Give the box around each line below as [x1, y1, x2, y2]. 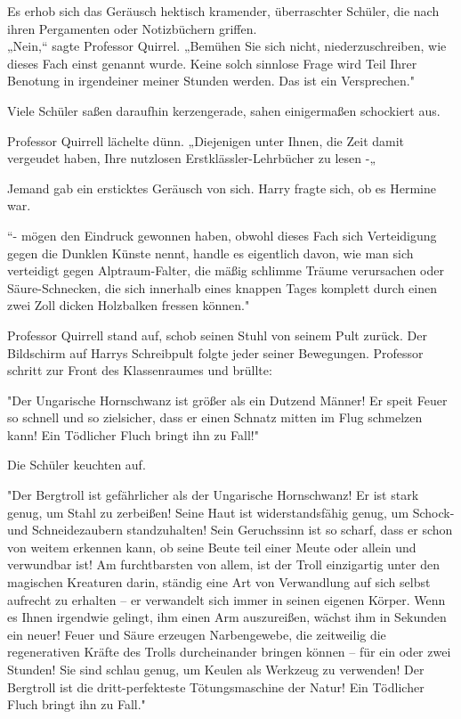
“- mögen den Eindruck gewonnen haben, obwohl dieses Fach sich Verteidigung [7, 225, 437, 244]
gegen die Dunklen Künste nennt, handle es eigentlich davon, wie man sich [7, 243, 414, 262]
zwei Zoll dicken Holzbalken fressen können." [7, 296, 250, 315]
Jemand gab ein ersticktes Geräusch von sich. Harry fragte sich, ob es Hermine [7, 178, 436, 197]
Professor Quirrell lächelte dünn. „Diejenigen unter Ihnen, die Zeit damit [7, 131, 405, 150]
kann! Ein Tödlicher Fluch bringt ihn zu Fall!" [7, 425, 259, 444]
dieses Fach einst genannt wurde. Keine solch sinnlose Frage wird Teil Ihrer [7, 53, 417, 72]
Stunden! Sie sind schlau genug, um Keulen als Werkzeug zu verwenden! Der [7, 660, 425, 678]
